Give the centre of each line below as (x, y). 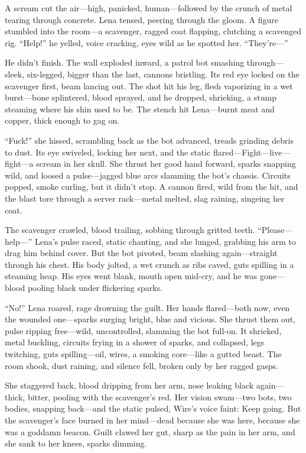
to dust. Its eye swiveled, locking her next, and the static (108, 152)
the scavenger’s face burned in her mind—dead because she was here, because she (152, 420)
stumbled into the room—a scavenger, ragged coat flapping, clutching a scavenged (153, 31)
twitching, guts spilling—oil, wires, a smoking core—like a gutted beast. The (143, 354)
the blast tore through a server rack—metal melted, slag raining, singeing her (145, 198)
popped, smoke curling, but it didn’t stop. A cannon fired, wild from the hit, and (152, 187)
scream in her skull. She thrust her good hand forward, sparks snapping (166, 164)
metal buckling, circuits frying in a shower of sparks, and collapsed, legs (135, 342)
